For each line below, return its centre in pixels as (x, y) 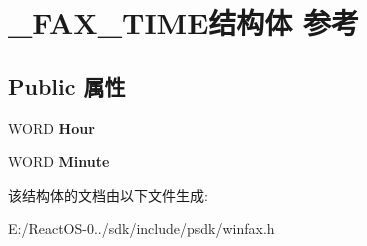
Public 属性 (67, 85)
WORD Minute (59, 161)
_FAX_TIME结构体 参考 (184, 22)
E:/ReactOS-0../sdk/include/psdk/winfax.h (141, 228)
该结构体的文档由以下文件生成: (108, 194)
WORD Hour (51, 127)
